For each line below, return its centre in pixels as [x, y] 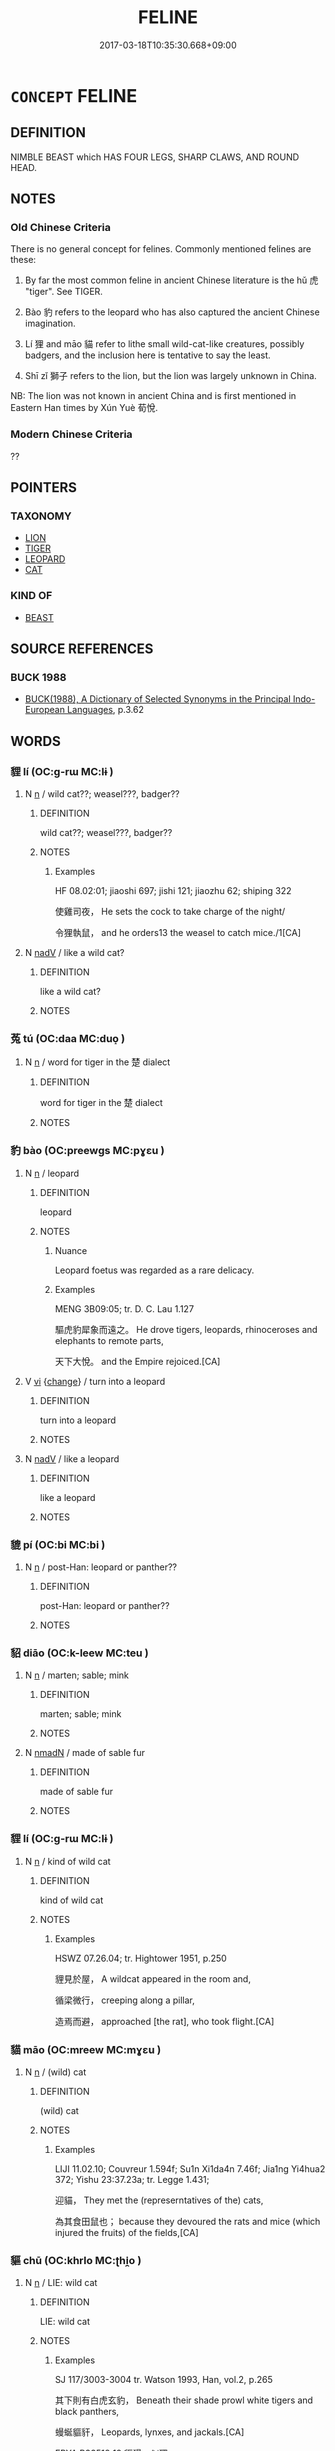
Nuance [71, 1250]
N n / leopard [52, 1173]
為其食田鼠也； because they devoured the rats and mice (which [187, 2221]
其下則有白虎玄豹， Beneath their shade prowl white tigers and [183, 2400]
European [44, 710]
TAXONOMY [41, 516]
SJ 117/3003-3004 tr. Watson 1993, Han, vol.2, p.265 [163, 2380]
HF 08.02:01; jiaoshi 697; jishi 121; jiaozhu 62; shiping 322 [173, 891]
